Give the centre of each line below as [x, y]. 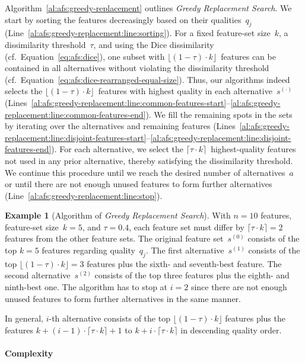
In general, [24, 318]
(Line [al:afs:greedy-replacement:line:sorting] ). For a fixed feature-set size [138, 33]
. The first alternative [185, 250]
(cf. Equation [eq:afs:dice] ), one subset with [85, 56]
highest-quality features [253, 149]
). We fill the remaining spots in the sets [219, 114]
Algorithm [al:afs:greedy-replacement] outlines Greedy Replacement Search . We [148, 8]
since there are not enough [239, 287]
